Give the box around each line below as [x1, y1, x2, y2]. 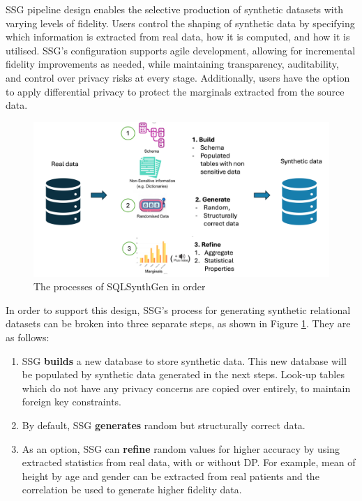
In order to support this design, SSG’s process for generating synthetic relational [6, 302, 351, 317]
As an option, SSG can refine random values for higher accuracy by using [22, 441, 340, 456]
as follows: [6, 330, 50, 345]
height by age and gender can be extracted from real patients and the [22, 468, 319, 483]
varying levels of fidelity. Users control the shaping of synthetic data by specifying [6, 15, 355, 30]
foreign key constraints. [22, 394, 121, 409]
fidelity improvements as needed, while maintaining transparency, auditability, [6, 57, 339, 71]
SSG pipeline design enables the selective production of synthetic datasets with [6, 2, 343, 16]
